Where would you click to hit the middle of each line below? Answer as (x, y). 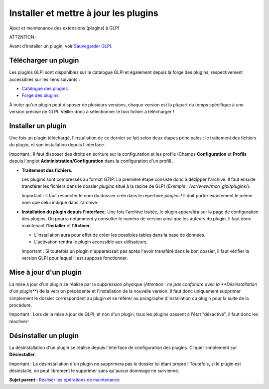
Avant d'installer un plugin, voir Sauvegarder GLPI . (61, 46)
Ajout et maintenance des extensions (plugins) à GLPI (64, 28)
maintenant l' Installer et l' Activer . (57, 226)
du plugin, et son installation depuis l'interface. (57, 145)
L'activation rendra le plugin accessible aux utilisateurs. (91, 242)
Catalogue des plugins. (45, 89)
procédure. (21, 305)
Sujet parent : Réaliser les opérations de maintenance (65, 380)
